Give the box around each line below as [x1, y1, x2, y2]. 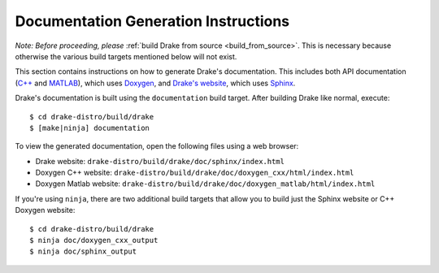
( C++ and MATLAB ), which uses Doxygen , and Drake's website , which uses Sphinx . [15, 78, 296, 88]
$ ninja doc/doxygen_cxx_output [29, 236, 159, 245]
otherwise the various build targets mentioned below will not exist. [15, 51, 237, 61]
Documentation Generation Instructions [15, 12, 290, 30]
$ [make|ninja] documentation [29, 123, 150, 132]
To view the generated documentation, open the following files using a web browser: [15, 141, 299, 151]
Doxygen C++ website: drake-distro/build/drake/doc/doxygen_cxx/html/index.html [35, 167, 354, 178]
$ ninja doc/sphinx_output [29, 247, 137, 256]
